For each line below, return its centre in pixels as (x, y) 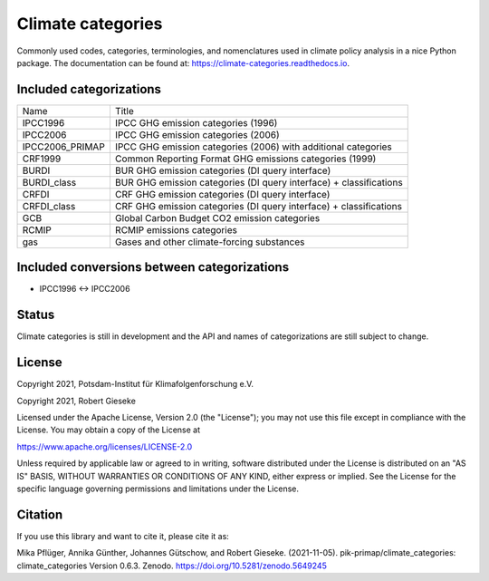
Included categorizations (89, 89)
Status (36, 315)
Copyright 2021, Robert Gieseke (76, 401)
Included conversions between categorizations (153, 267)
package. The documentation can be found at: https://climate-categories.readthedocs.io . (183, 63)
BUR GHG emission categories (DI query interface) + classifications (259, 182)
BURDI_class (49, 182)
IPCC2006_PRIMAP (64, 147)
